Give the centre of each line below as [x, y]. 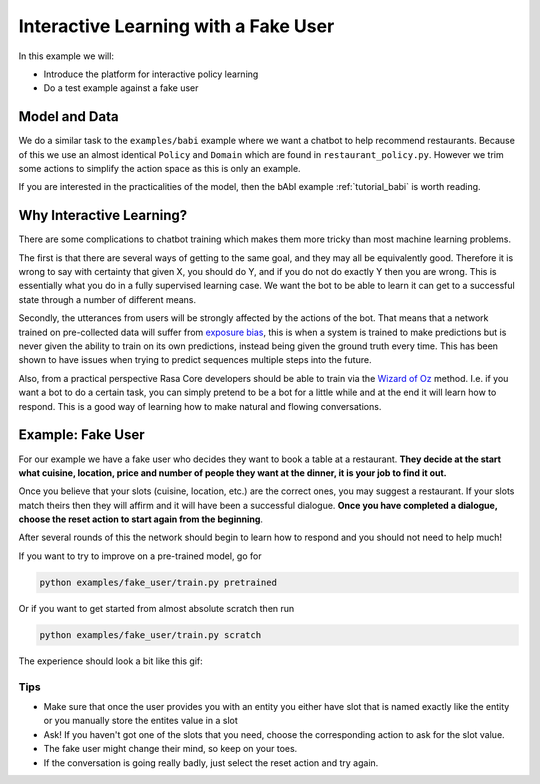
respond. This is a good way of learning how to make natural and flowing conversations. [200, 406]
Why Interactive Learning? [103, 215]
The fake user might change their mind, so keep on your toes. [170, 749]
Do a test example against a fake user [121, 88]
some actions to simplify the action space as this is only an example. [159, 169]
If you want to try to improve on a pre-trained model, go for [140, 556]
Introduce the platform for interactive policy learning [151, 74]
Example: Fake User [81, 435]
